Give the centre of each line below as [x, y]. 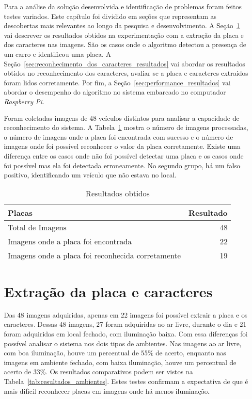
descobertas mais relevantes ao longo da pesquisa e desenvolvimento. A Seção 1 [122, 25]
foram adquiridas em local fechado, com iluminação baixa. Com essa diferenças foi [126, 334]
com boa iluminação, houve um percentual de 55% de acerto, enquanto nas [115, 353]
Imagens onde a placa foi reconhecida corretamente [94, 255]
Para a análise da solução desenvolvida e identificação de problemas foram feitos [123, 6]
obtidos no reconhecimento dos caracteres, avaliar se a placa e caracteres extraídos [126, 73]
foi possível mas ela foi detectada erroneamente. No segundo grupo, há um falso [122, 165]
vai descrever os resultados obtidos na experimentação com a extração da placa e [124, 35]
